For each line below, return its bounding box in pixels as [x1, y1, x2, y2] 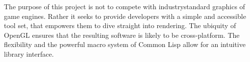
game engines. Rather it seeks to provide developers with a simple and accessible [4, 11, 246, 21]
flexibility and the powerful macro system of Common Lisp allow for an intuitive [4, 39, 246, 49]
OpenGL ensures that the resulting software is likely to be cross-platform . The [4, 30, 240, 40]
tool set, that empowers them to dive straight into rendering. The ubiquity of [4, 20, 236, 31]
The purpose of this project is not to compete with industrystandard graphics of [4, 1, 245, 11]
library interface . [4, 48, 54, 59]
